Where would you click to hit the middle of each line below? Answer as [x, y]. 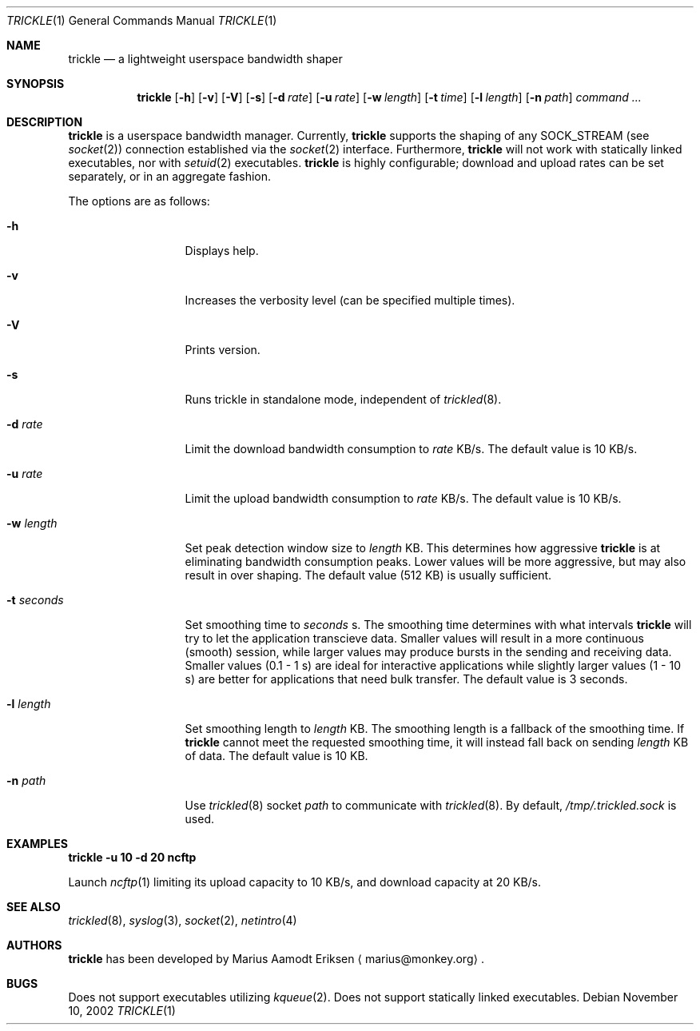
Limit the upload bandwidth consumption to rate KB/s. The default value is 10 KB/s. [403, 498]
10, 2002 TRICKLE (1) [122, 1011]
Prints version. [223, 350]
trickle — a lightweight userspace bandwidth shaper [205, 59]
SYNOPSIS [36, 84]
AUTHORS [34, 945]
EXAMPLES [37, 844]
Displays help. [222, 251]
